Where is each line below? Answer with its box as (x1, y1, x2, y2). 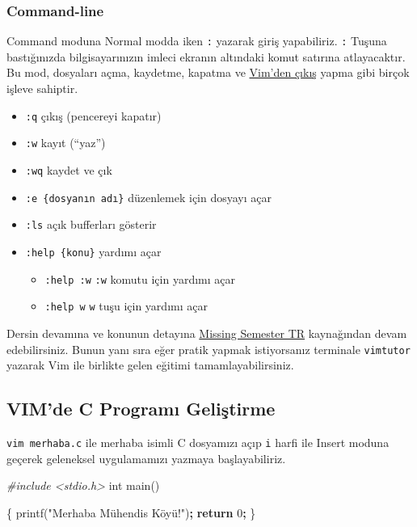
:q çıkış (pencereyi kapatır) (25, 107, 162, 124)
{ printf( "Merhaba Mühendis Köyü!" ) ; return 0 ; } (6, 504, 256, 521)
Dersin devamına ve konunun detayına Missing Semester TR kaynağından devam (6, 324, 407, 341)
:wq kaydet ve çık (25, 161, 112, 178)
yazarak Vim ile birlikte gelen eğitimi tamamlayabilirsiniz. (6, 356, 294, 373)
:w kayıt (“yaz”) (25, 134, 106, 151)
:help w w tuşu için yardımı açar (44, 297, 208, 314)
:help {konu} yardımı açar (25, 242, 162, 259)
